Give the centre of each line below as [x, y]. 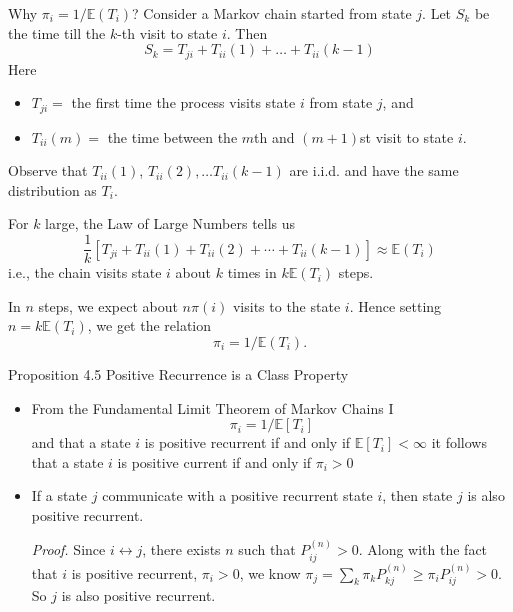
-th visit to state [167, 32]
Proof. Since [68, 549]
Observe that [48, 170]
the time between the [172, 136]
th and [274, 136]
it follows [459, 442]
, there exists [181, 549]
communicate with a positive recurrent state [237, 495]
